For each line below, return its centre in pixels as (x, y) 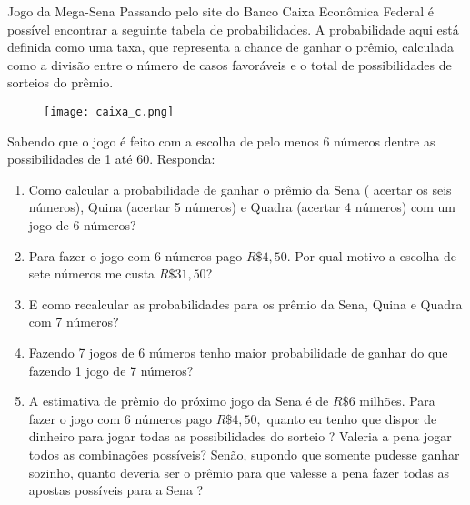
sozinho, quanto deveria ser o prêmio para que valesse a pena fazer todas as (239, 472)
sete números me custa (92, 273)
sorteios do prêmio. (60, 82)
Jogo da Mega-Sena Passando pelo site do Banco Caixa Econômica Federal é (221, 11)
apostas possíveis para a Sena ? (116, 490)
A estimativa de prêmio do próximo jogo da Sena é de (179, 401)
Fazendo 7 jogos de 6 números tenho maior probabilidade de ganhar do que (238, 352)
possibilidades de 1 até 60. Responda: (111, 159)
